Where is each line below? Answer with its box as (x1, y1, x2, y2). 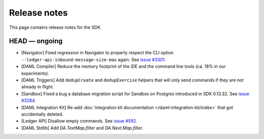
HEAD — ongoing (9, 37, 63, 45)
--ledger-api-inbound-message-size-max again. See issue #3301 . (21, 57, 166, 62)
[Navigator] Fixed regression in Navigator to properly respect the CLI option (21, 50, 174, 56)
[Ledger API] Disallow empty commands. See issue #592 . (21, 118, 138, 124)
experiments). (21, 70, 49, 76)
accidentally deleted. (21, 111, 64, 117)
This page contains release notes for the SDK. (9, 24, 102, 30)
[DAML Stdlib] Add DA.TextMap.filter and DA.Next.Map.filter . (21, 125, 144, 131)
